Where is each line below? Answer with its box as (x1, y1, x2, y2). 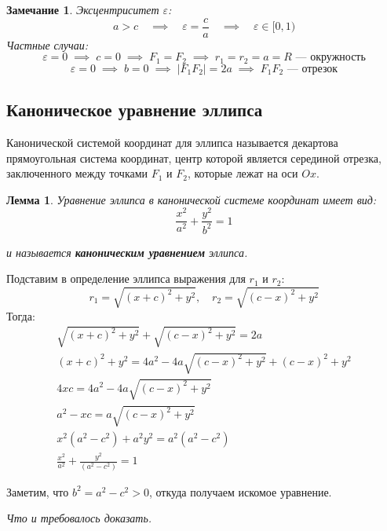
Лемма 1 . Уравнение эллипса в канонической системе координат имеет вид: (6, 191, 377, 207)
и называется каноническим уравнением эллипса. (6, 244, 248, 260)
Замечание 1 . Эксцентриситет (6, 2, 159, 17)
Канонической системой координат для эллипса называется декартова (6, 134, 338, 150)
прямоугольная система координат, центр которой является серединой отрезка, (6, 149, 382, 166)
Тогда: (6, 307, 35, 324)
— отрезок (287, 63, 338, 75)
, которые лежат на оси (187, 165, 298, 181)
